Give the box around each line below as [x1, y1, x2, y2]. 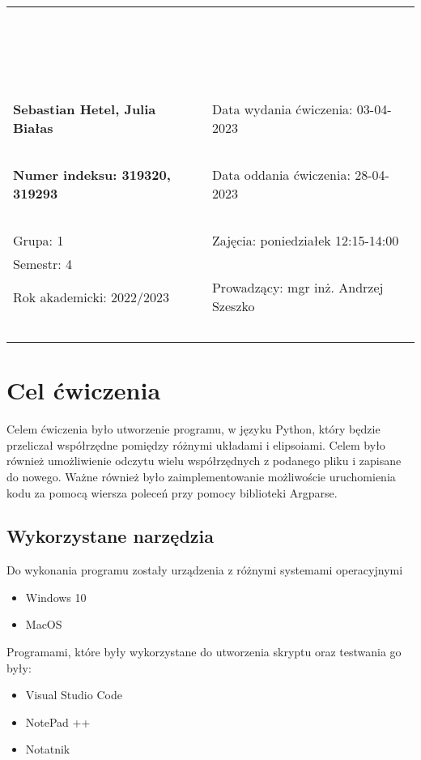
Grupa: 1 [13, 231, 64, 250]
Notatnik [25, 741, 70, 758]
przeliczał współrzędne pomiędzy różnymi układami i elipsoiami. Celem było [6, 436, 385, 453]
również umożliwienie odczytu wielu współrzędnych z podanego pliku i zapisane [6, 452, 402, 469]
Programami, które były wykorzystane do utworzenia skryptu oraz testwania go [6, 643, 402, 660]
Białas [13, 118, 53, 137]
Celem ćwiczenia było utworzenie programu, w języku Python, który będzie [6, 421, 381, 438]
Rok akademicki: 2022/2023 [13, 287, 170, 306]
